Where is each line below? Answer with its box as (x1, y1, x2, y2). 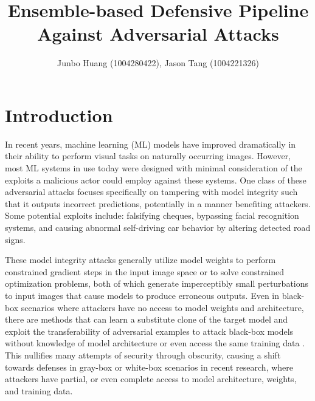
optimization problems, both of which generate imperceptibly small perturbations (5, 277, 309, 290)
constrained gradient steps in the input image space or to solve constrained (5, 265, 285, 278)
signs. (5, 233, 26, 245)
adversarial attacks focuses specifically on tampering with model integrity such (5, 185, 298, 198)
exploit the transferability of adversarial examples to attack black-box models (5, 324, 294, 337)
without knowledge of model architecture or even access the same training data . (5, 337, 305, 349)
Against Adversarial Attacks (37, 21, 279, 46)
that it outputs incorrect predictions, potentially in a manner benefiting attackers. (5, 197, 311, 210)
